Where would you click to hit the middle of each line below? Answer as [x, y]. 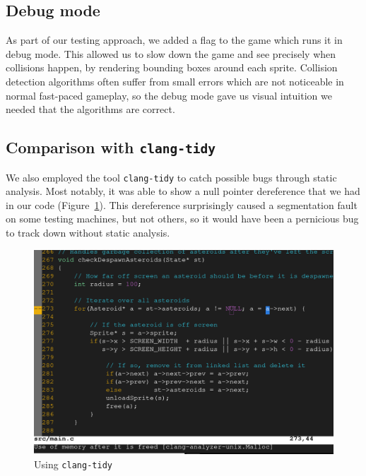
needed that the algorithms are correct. [90, 109]
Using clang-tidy [73, 464]
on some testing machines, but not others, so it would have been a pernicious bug [182, 219]
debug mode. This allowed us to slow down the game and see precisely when [171, 53]
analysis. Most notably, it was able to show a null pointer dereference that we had [183, 191]
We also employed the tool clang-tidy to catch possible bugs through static [171, 177]
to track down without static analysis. [88, 232]
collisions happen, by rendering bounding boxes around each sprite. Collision [172, 67]
